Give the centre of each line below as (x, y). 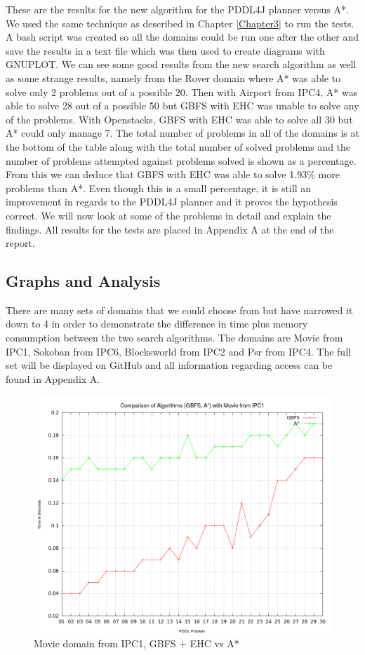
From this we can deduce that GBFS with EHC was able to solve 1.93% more (173, 174)
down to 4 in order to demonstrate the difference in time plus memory (157, 324)
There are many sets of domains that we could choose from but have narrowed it (179, 310)
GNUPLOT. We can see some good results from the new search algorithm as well (181, 64)
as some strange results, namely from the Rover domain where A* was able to (173, 77)
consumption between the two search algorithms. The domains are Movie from (174, 338)
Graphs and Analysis (83, 281)
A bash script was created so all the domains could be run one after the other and (182, 37)
